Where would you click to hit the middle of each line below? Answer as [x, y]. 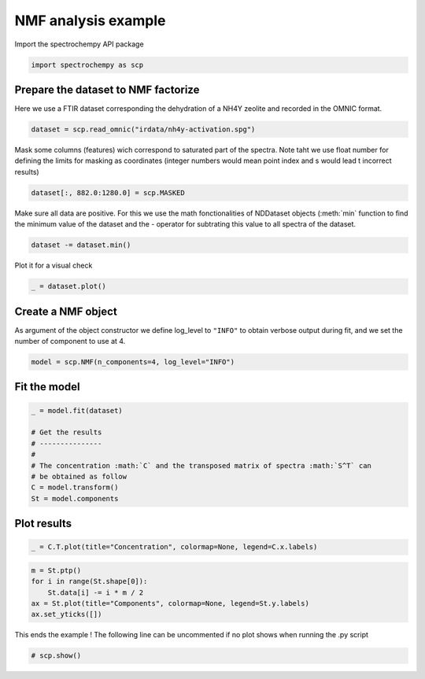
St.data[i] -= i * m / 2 [96, 592]
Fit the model [47, 387]
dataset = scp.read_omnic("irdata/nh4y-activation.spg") [143, 129]
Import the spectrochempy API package [79, 44]
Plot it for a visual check [54, 266]
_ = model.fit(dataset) [77, 410]
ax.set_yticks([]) [67, 614]
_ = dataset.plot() [68, 286]
